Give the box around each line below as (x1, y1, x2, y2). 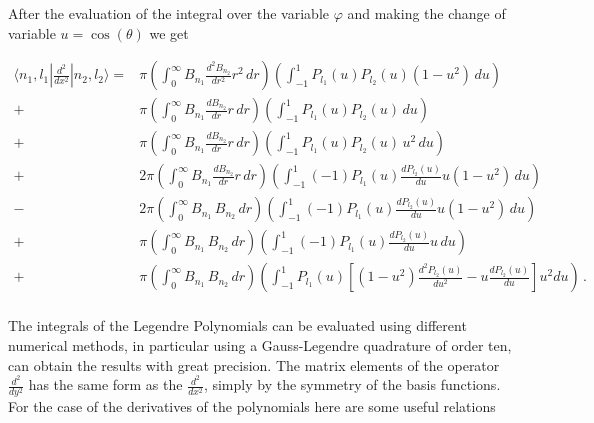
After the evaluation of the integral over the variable (8, 3, 329, 23)
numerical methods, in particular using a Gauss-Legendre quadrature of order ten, (8, 335, 512, 356)
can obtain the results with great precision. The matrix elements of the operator (8, 354, 500, 375)
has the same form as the (28, 374, 183, 395)
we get (149, 22, 189, 43)
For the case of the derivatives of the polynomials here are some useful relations (8, 396, 496, 417)
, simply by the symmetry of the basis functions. (203, 374, 501, 395)
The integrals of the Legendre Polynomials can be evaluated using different (8, 315, 467, 336)
